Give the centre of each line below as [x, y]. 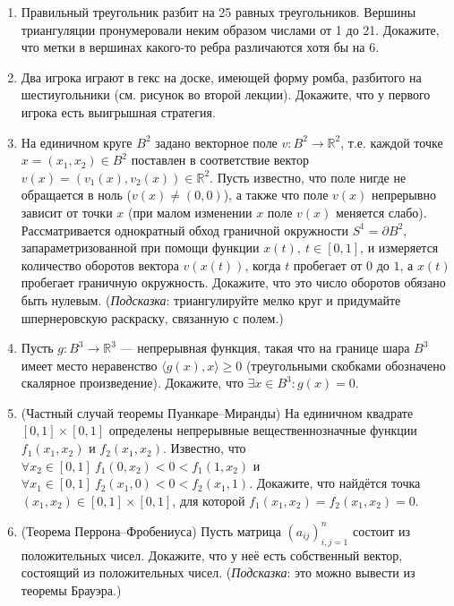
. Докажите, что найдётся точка [335, 483]
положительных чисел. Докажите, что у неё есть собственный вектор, [212, 555]
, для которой [209, 500]
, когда [263, 265]
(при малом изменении [190, 212]
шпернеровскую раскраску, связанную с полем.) [152, 317]
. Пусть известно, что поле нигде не [308, 177]
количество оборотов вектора [100, 265]
